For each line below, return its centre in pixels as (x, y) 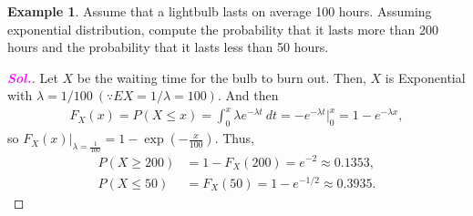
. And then (248, 95)
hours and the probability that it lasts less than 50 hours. (168, 47)
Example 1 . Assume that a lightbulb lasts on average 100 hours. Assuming (220, 11)
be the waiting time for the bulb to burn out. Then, (221, 77)
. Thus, (234, 138)
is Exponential (425, 77)
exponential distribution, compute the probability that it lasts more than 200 (223, 29)
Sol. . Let (33, 77)
